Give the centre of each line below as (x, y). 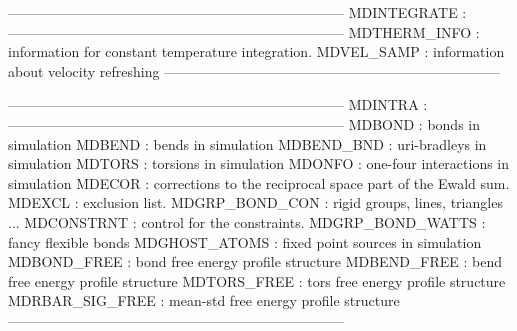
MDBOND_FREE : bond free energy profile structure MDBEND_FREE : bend (255, 261)
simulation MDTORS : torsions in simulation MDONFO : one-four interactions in (259, 163)
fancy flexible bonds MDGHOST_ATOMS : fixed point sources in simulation (245, 241)
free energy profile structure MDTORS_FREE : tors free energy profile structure (257, 280)
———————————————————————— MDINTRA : (218, 104)
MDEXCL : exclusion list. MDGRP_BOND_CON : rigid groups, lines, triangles (255, 202)
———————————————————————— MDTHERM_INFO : (244, 31)
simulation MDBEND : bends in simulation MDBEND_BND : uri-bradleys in (247, 143)
